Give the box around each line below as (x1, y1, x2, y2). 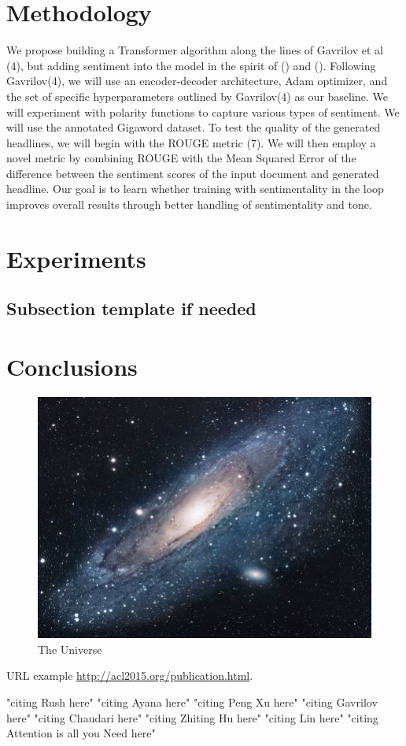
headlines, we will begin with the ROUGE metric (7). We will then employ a (6, 134, 376, 150)
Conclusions (6, 351, 138, 382)
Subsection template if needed (6, 296, 257, 321)
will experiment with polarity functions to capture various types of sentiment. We (6, 103, 400, 120)
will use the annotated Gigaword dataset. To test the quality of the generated (6, 119, 381, 135)
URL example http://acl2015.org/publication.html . (6, 667, 253, 684)
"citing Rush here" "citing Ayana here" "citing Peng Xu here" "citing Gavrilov (6, 693, 378, 710)
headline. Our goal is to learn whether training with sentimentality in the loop (6, 180, 384, 197)
